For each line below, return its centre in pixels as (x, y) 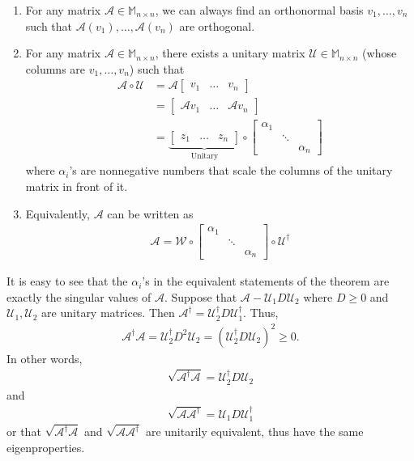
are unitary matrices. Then (108, 313)
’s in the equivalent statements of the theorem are (266, 281)
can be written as (150, 213)
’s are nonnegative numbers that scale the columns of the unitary (231, 170)
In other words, (45, 358)
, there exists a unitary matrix (230, 53)
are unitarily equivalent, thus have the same (254, 431)
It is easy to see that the (67, 281)
